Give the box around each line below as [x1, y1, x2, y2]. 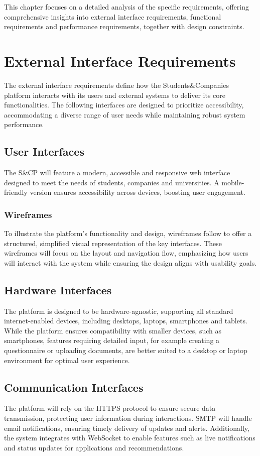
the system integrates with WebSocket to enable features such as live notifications [4, 432, 255, 443]
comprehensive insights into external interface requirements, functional [4, 11, 221, 22]
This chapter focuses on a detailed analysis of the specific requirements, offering [4, 2, 249, 12]
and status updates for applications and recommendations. [4, 442, 184, 452]
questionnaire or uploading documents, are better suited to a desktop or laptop [4, 345, 247, 356]
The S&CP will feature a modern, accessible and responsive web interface [4, 167, 230, 178]
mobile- [221, 177, 244, 187]
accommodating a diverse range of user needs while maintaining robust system [4, 109, 245, 120]
